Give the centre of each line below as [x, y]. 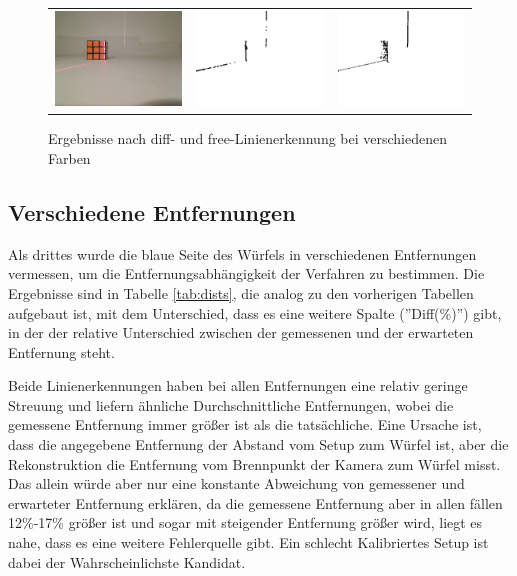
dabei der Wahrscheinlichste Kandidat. [127, 561]
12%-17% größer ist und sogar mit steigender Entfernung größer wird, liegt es [245, 522]
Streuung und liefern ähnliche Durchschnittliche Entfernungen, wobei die [231, 404]
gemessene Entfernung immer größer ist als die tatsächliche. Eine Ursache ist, [245, 424]
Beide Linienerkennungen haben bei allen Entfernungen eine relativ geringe [238, 385]
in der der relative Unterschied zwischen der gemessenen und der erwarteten [241, 332]
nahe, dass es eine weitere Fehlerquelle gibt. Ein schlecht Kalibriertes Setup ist [248, 542]
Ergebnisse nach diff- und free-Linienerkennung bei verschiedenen [248, 138]
